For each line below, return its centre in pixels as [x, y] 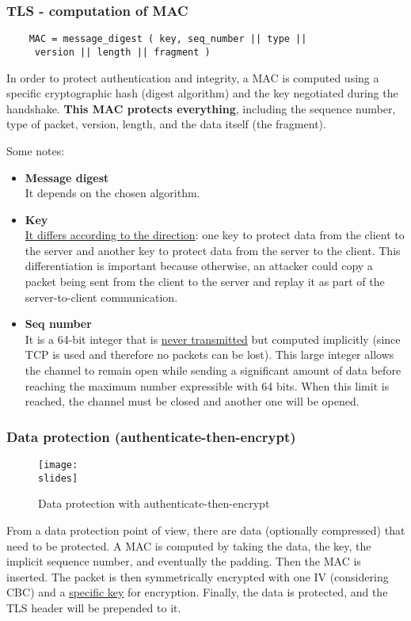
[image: [58, 465]
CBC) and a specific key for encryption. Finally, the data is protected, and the [197, 592]
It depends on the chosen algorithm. [112, 193]
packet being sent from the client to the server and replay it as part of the [205, 282]
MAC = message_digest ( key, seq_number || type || [168, 39]
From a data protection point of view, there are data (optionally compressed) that [206, 530]
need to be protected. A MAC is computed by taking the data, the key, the [189, 545]
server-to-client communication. [101, 297]
